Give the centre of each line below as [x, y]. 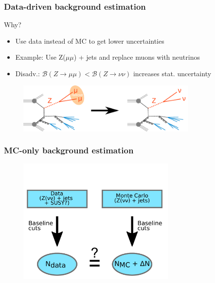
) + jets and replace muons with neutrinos [137, 57]
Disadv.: [27, 73]
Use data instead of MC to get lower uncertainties [90, 41]
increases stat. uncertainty [172, 73]
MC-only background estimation [69, 150]
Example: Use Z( [40, 57]
